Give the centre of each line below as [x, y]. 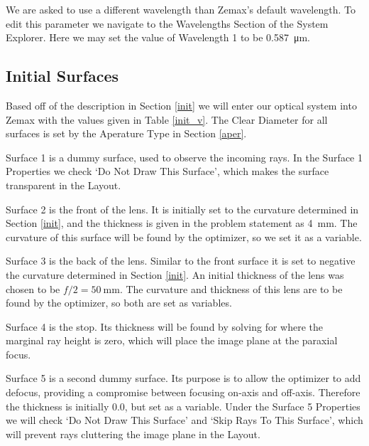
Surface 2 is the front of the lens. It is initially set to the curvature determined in [182, 209]
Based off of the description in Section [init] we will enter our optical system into [181, 105]
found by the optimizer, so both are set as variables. [119, 303]
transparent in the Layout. [64, 185]
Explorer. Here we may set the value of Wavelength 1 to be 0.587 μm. [158, 37]
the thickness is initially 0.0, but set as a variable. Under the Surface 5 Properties [183, 406]
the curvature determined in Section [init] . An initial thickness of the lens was [175, 274]
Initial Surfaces [62, 76]
